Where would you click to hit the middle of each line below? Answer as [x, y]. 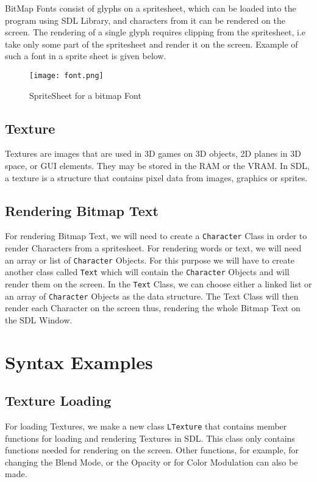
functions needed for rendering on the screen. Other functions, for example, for [152, 450]
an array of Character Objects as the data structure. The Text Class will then [152, 296]
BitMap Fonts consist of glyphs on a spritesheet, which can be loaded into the [151, 8]
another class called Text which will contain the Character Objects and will [147, 272]
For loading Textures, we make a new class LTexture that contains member [146, 426]
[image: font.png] [66, 75]
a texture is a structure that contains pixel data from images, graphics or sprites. [156, 177]
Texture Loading [58, 401]
